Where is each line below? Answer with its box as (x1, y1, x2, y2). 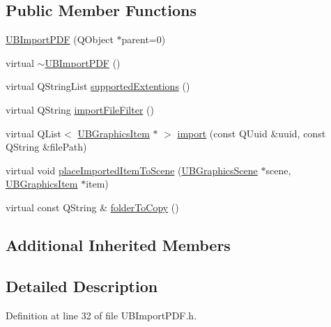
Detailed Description (6, 275, 158, 296)
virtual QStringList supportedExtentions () (6, 79, 190, 93)
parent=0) (121, 32, 166, 47)
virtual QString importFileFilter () (6, 102, 154, 116)
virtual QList (6, 126, 62, 140)
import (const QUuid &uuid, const (177, 126, 326, 140)
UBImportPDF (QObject (6, 32, 114, 47)
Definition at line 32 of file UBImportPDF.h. (6, 307, 197, 322)
